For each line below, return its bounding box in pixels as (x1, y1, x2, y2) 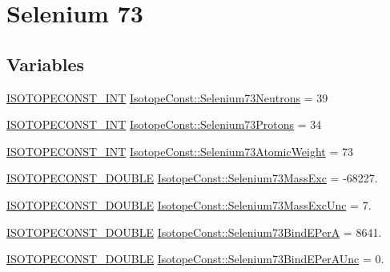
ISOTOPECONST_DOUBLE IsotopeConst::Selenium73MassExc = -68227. (6, 170, 378, 186)
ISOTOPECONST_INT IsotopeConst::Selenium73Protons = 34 (6, 116, 322, 133)
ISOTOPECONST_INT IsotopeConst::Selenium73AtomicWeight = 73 (6, 142, 354, 159)
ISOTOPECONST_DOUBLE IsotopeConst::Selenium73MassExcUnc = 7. (6, 196, 372, 213)
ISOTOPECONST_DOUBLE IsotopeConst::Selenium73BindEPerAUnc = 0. (6, 250, 384, 267)
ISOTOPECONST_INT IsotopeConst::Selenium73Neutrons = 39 (6, 89, 328, 106)
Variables (6, 51, 85, 76)
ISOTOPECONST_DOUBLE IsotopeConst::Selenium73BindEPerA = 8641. (6, 223, 382, 240)
